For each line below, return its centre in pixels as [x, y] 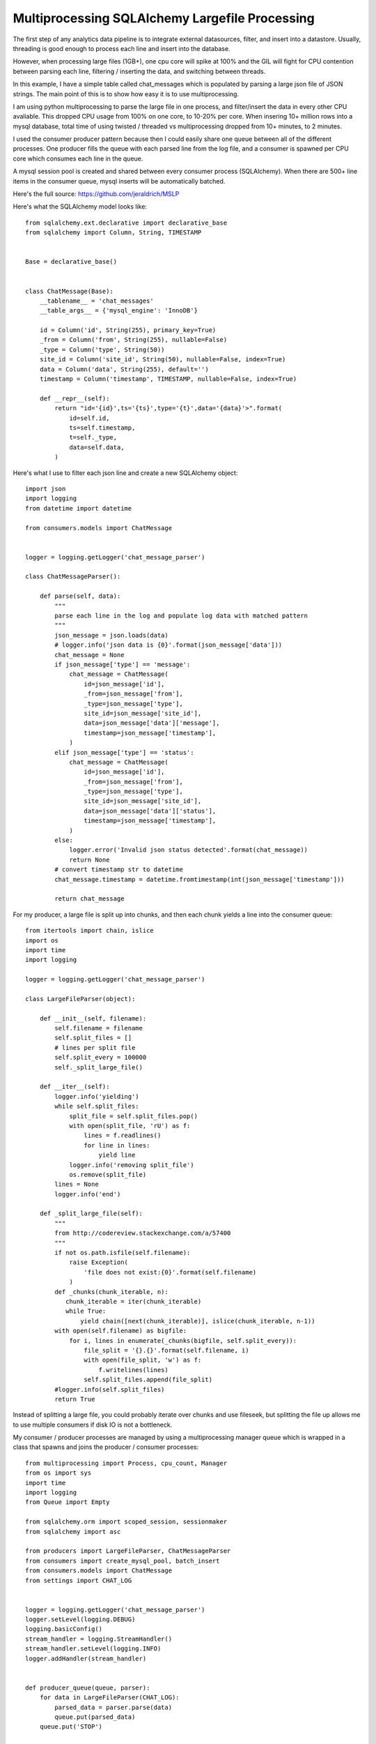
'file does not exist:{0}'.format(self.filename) [170, 1272]
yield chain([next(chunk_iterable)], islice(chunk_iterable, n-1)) [198, 1321]
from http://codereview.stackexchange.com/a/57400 [143, 1233]
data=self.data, [97, 447]
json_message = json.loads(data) [111, 635]
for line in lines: [117, 1145]
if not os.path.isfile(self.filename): [123, 1253]
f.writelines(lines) [133, 1370]
